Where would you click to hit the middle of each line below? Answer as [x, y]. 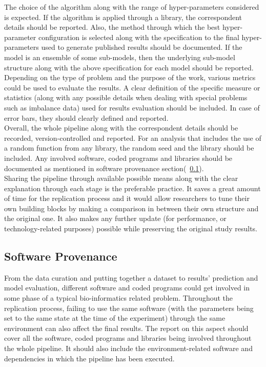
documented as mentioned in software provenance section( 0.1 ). [104, 168]
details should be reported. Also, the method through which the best [112, 27]
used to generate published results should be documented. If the [142, 47]
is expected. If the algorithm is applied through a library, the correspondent [123, 17]
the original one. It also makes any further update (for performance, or [115, 218]
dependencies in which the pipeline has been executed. [89, 358]
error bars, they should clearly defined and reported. [86, 117]
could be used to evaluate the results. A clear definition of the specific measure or [132, 87]
